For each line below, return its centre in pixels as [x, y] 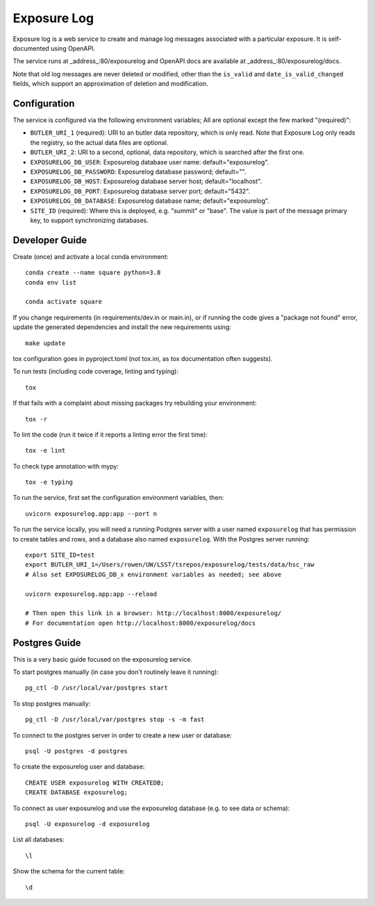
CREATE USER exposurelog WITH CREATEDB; [95, 782]
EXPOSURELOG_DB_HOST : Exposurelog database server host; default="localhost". [146, 181]
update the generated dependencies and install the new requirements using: [122, 327]
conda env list [51, 282]
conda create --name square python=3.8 [93, 273]
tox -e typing [49, 482]
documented [31, 48]
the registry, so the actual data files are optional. [99, 142]
